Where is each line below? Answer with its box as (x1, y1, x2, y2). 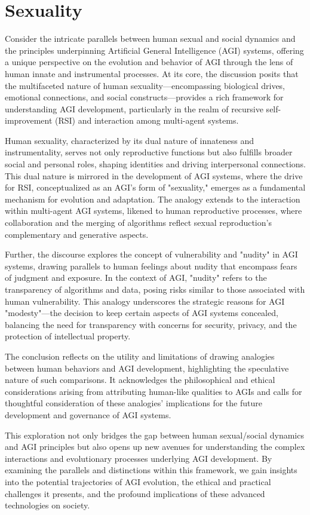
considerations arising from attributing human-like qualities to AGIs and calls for (5, 385, 302, 397)
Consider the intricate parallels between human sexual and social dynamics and (5, 32, 296, 45)
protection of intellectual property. (5, 330, 131, 342)
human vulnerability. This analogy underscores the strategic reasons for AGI (5, 295, 285, 307)
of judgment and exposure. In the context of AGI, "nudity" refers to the (5, 271, 267, 284)
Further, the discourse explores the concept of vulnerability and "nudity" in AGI (5, 248, 298, 260)
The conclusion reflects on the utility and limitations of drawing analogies (5, 350, 275, 362)
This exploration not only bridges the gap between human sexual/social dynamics (5, 428, 304, 441)
